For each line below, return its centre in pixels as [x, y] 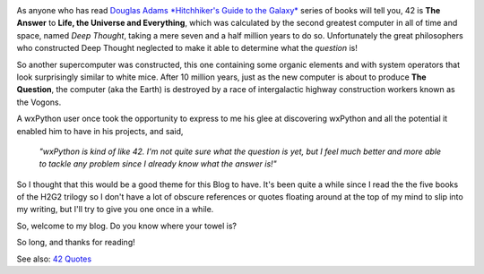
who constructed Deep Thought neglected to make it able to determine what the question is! [187, 48]
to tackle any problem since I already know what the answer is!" [158, 164]
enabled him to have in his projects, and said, [100, 131]
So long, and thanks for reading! [76, 243]
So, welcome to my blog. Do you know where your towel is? [127, 226]
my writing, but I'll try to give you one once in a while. [115, 210]
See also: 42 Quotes [54, 259]
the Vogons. [39, 102]
